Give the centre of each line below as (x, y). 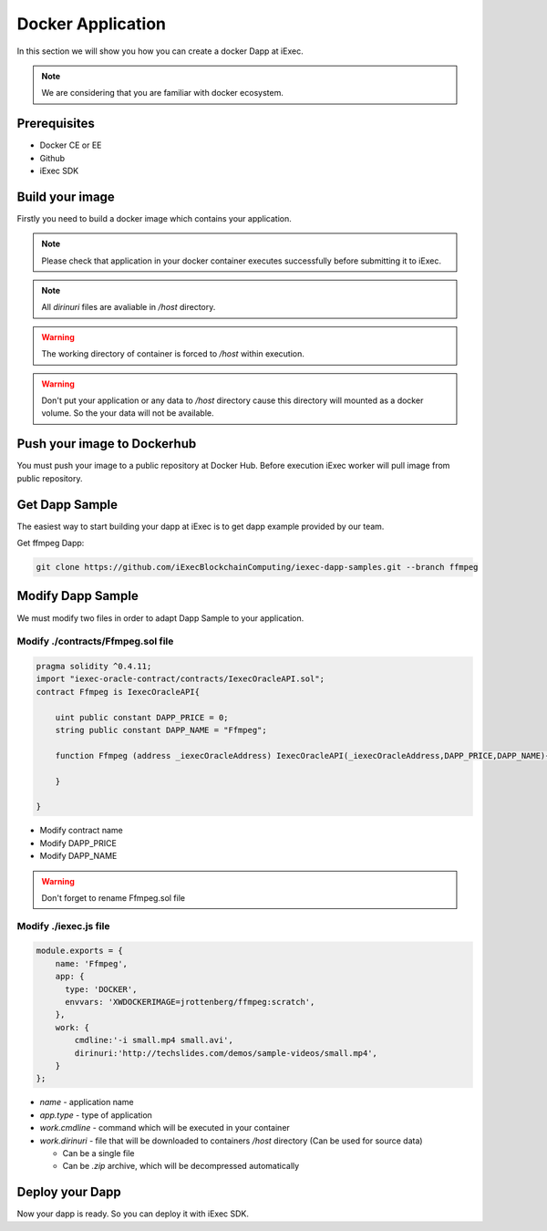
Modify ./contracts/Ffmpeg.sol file (95, 641)
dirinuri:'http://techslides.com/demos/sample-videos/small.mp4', (226, 1053)
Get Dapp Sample (67, 505)
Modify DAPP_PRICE (78, 843)
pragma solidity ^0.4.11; (94, 667)
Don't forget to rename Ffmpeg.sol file (114, 897)
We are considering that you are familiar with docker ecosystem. (163, 93)
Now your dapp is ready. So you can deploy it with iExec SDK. (133, 1214)
